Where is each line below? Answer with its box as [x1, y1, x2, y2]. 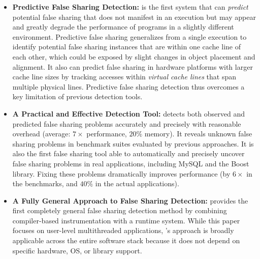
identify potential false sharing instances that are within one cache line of [12, 41, 241, 52]
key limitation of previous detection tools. [12, 91, 143, 102]
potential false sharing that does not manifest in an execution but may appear [12, 11, 256, 22]
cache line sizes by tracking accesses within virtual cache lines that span [12, 71, 237, 82]
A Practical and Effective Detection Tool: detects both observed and [12, 108, 245, 119]
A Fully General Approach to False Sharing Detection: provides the [12, 195, 248, 206]
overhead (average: [12, 128, 71, 139]
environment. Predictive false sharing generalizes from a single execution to [12, 31, 247, 42]
